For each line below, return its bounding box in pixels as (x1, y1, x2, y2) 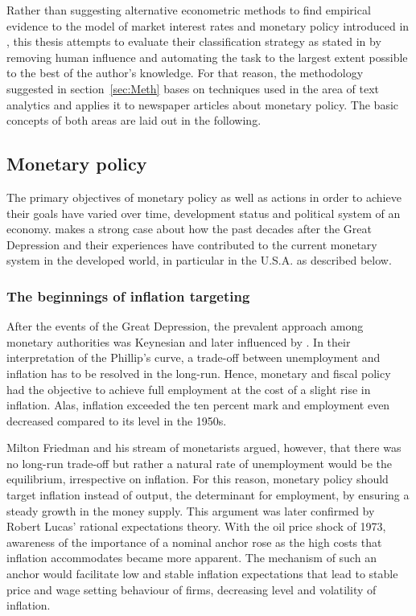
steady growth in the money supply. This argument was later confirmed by (6, 502, 375, 519)
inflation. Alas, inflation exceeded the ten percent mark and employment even (6, 396, 390, 413)
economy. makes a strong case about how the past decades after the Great (6, 220, 372, 237)
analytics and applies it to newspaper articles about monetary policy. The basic (6, 96, 399, 113)
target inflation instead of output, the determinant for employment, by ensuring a (6, 487, 410, 503)
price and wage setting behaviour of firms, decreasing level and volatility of (6, 581, 377, 598)
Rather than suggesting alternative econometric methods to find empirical (6, 2, 371, 18)
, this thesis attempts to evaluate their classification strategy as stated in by (6, 33, 381, 50)
